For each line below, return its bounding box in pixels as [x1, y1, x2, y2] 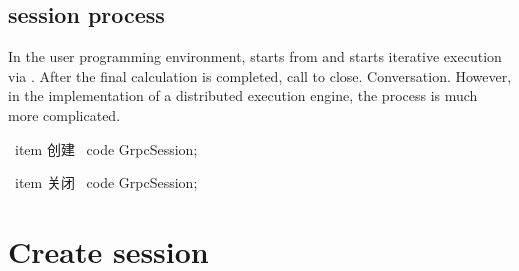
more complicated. [8, 104, 121, 125]
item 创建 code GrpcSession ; [14, 138, 198, 159]
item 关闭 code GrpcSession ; [14, 172, 198, 193]
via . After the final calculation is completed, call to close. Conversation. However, [8, 65, 512, 86]
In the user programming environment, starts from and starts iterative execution [8, 46, 502, 67]
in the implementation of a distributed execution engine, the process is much [8, 85, 478, 106]
